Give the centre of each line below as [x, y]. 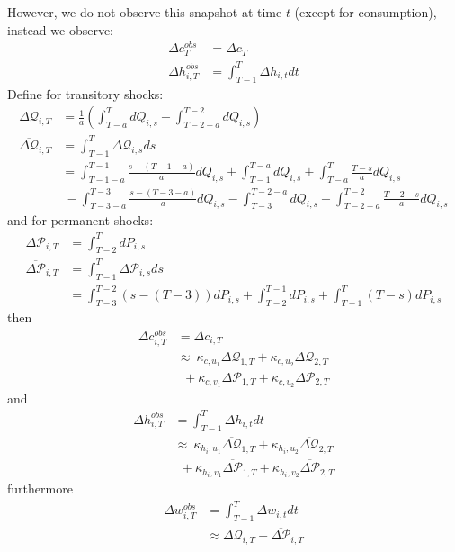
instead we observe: [61, 29]
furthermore [40, 489]
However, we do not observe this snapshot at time [145, 12]
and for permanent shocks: [80, 220]
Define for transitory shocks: [85, 93]
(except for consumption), [366, 12]
